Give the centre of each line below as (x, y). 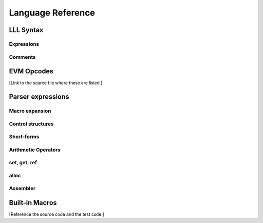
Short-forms (24, 137)
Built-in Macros (33, 202)
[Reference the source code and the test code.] (57, 214)
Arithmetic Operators (35, 150)
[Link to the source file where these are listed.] (56, 83)
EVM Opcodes (31, 71)
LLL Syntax (26, 30)
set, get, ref (23, 163)
